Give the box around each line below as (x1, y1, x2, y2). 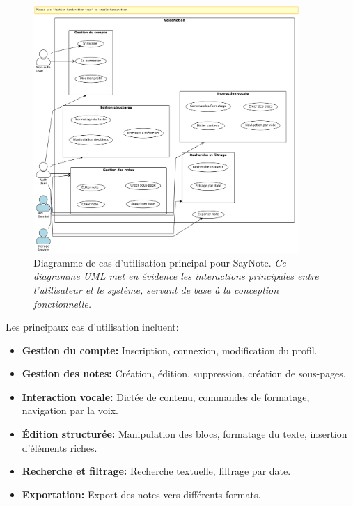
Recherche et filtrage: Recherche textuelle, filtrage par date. (22, 464, 291, 478)
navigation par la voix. (22, 403, 118, 418)
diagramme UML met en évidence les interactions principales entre (33, 269, 319, 283)
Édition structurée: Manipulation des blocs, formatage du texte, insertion (22, 427, 347, 441)
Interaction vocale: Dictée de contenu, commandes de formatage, (22, 389, 310, 404)
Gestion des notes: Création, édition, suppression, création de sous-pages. (22, 366, 346, 381)
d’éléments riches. (22, 440, 97, 454)
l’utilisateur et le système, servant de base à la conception (33, 282, 279, 297)
